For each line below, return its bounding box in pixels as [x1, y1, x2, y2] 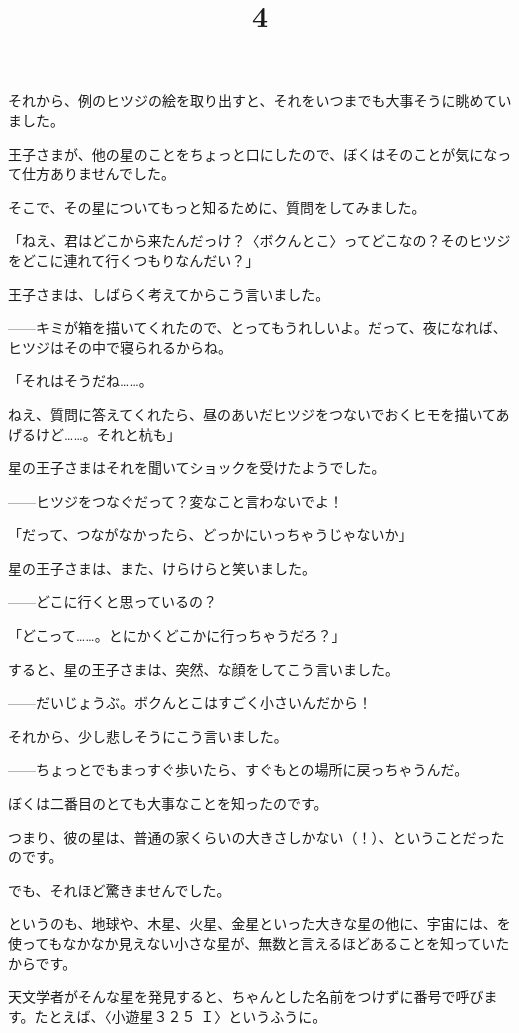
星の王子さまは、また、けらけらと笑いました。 [8, 557, 316, 578]
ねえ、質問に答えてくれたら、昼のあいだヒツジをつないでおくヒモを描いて [8, 403, 496, 424]
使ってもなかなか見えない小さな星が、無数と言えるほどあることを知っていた [8, 933, 510, 953]
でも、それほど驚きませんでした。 [8, 879, 231, 900]
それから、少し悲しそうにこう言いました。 [8, 725, 288, 746]
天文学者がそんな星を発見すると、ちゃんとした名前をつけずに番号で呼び [8, 986, 484, 1007]
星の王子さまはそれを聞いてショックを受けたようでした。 [8, 457, 386, 478]
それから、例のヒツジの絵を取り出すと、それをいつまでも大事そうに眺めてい [8, 90, 512, 111]
